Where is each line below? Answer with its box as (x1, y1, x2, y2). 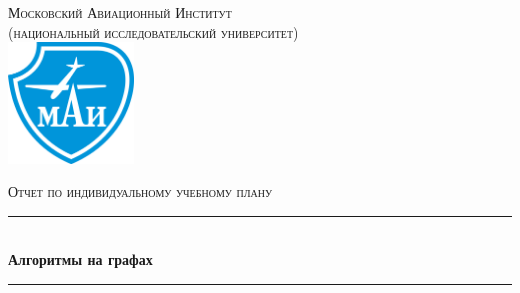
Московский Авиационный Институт (8, 2, 232, 22)
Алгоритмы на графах (8, 249, 153, 270)
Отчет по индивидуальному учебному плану (8, 181, 273, 202)
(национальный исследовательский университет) (8, 21, 299, 42)
